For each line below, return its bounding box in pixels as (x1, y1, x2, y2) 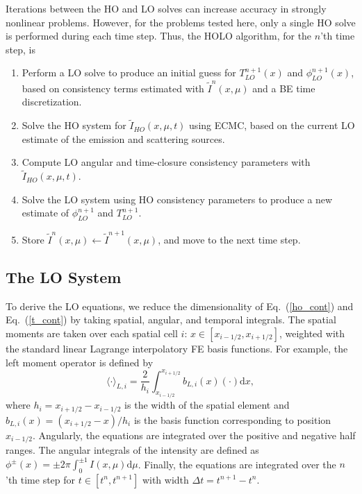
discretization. (22, 94, 82, 109)
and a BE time (252, 80, 315, 95)
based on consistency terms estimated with (22, 80, 204, 95)
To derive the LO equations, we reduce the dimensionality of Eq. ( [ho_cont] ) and (6, 298, 354, 313)
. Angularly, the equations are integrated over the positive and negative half (32, 427, 356, 442)
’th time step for (6, 472, 76, 486)
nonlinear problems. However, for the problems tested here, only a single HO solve (6, 15, 356, 29)
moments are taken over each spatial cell (6, 325, 178, 340)
